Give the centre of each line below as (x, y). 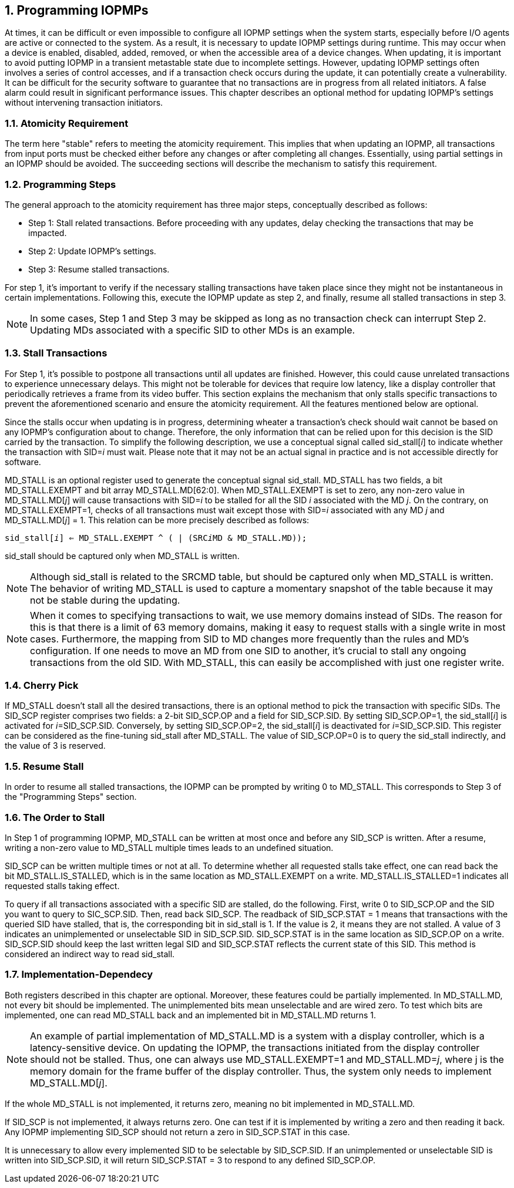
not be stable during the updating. (105, 600)
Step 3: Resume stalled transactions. (99, 269)
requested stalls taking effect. (62, 886)
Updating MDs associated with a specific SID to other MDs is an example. (193, 330)
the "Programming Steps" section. (71, 797)
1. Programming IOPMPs (77, 10)
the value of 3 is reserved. (55, 746)
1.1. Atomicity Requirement (67, 123)
